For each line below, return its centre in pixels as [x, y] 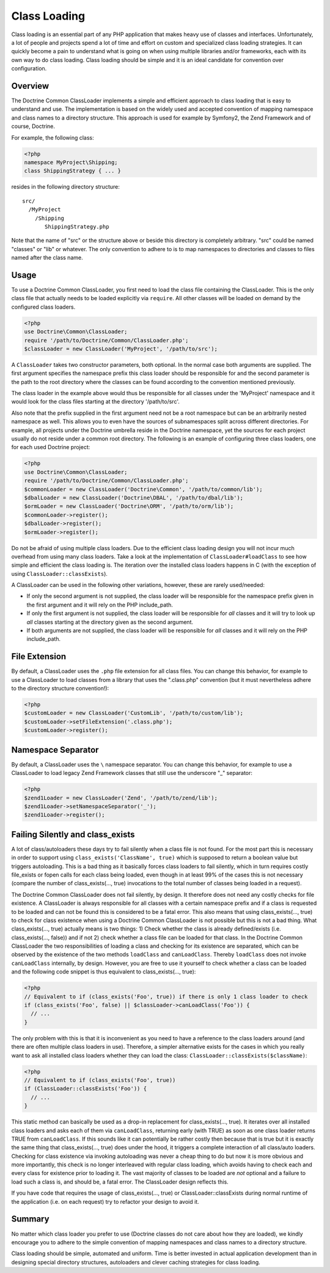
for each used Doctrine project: [51, 447]
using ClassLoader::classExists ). [60, 573]
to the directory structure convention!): [60, 689]
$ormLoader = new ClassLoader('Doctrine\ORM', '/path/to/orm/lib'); [129, 506]
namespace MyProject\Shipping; [71, 162]
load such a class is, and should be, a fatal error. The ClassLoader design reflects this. [120, 1182]
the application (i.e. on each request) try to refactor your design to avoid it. [105, 1201]
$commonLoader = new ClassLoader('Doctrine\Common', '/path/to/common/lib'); [143, 489]
